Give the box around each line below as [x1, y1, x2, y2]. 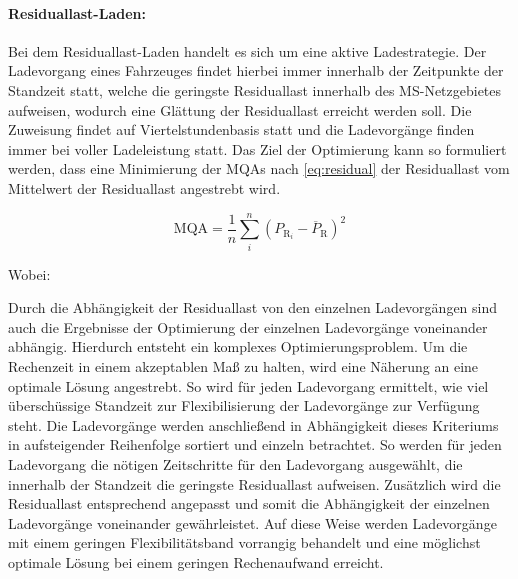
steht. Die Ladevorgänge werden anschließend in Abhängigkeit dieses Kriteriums [8, 414, 499, 435]
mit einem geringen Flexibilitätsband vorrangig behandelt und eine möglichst [8, 532, 481, 553]
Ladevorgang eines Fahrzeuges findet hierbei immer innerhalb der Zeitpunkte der [8, 60, 504, 81]
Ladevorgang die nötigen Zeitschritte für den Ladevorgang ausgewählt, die [8, 454, 463, 475]
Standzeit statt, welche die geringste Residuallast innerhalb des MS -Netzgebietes [8, 79, 502, 100]
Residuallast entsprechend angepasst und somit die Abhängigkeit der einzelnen [8, 493, 490, 514]
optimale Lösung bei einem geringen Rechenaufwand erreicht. [8, 551, 384, 572]
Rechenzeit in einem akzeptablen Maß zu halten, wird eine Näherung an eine [8, 356, 479, 377]
